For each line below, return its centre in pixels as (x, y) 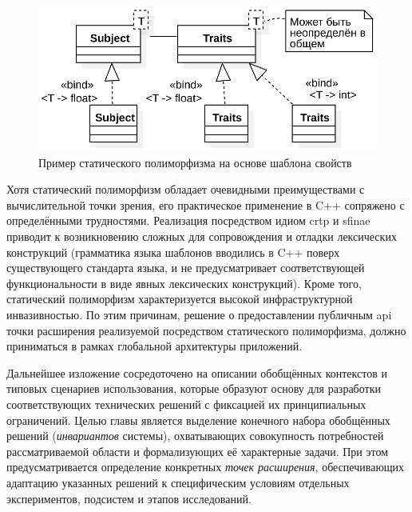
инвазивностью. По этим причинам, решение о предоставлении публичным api (199, 314)
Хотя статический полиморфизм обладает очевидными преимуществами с (186, 189)
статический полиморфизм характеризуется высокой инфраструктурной (180, 299)
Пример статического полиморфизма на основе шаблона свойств (195, 162)
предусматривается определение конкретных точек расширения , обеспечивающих (206, 467)
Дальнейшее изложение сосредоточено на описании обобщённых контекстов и (197, 372)
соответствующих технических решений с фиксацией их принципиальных (186, 404)
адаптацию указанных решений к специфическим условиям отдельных (178, 482)
